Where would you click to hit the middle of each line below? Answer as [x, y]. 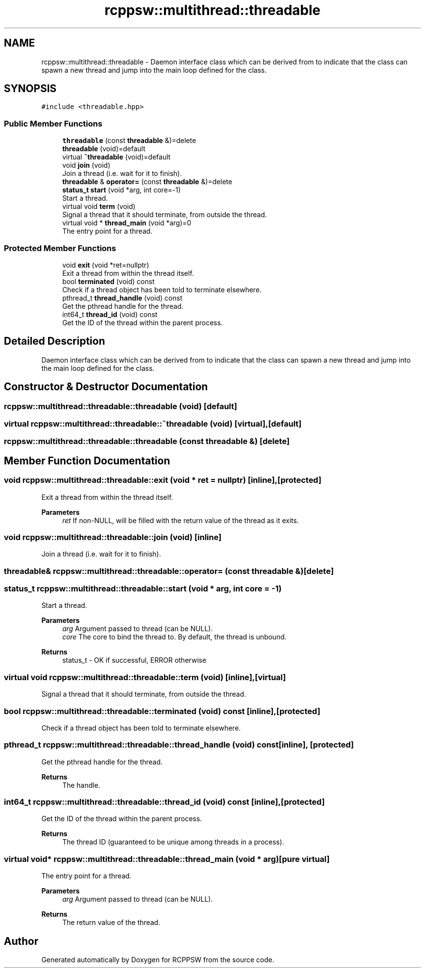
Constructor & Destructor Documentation [106, 387]
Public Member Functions [53, 123]
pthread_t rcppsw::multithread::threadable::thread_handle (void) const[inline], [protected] [179, 745]
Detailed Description [55, 341]
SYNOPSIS [30, 89]
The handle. [81, 785]
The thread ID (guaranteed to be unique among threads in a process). [173, 842]
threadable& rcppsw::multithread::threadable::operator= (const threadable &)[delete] [169, 571]
